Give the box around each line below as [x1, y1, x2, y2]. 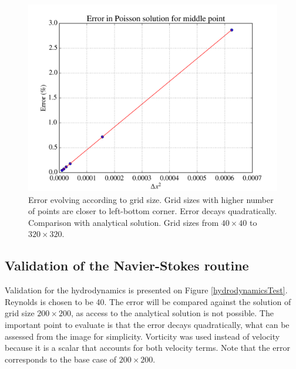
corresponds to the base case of [5, 353, 117, 365]
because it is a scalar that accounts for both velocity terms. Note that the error [5, 341, 290, 354]
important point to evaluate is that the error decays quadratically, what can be [5, 318, 290, 330]
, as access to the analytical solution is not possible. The [70, 307, 274, 319]
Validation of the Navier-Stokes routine [5, 256, 249, 275]
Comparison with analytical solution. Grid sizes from [28, 216, 219, 228]
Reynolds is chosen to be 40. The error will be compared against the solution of [5, 295, 291, 307]
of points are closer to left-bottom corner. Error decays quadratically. [28, 205, 277, 217]
